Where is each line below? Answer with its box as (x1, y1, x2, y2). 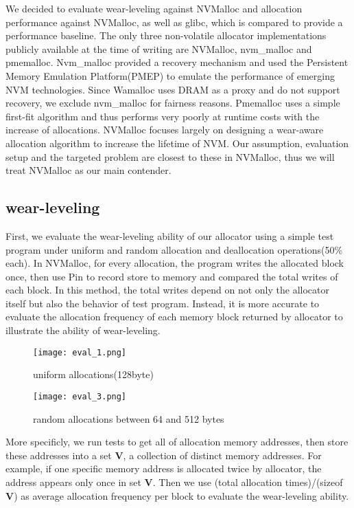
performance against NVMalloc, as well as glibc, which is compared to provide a (5, 14, 343, 29)
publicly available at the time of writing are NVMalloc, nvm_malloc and (5, 41, 312, 56)
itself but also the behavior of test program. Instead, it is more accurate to (5, 296, 320, 310)
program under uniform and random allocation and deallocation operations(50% (5, 242, 343, 256)
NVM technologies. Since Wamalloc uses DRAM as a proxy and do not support (5, 82, 340, 96)
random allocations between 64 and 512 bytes (33, 411, 224, 426)
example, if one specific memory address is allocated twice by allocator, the (5, 461, 322, 476)
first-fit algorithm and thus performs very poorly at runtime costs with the (5, 109, 320, 123)
